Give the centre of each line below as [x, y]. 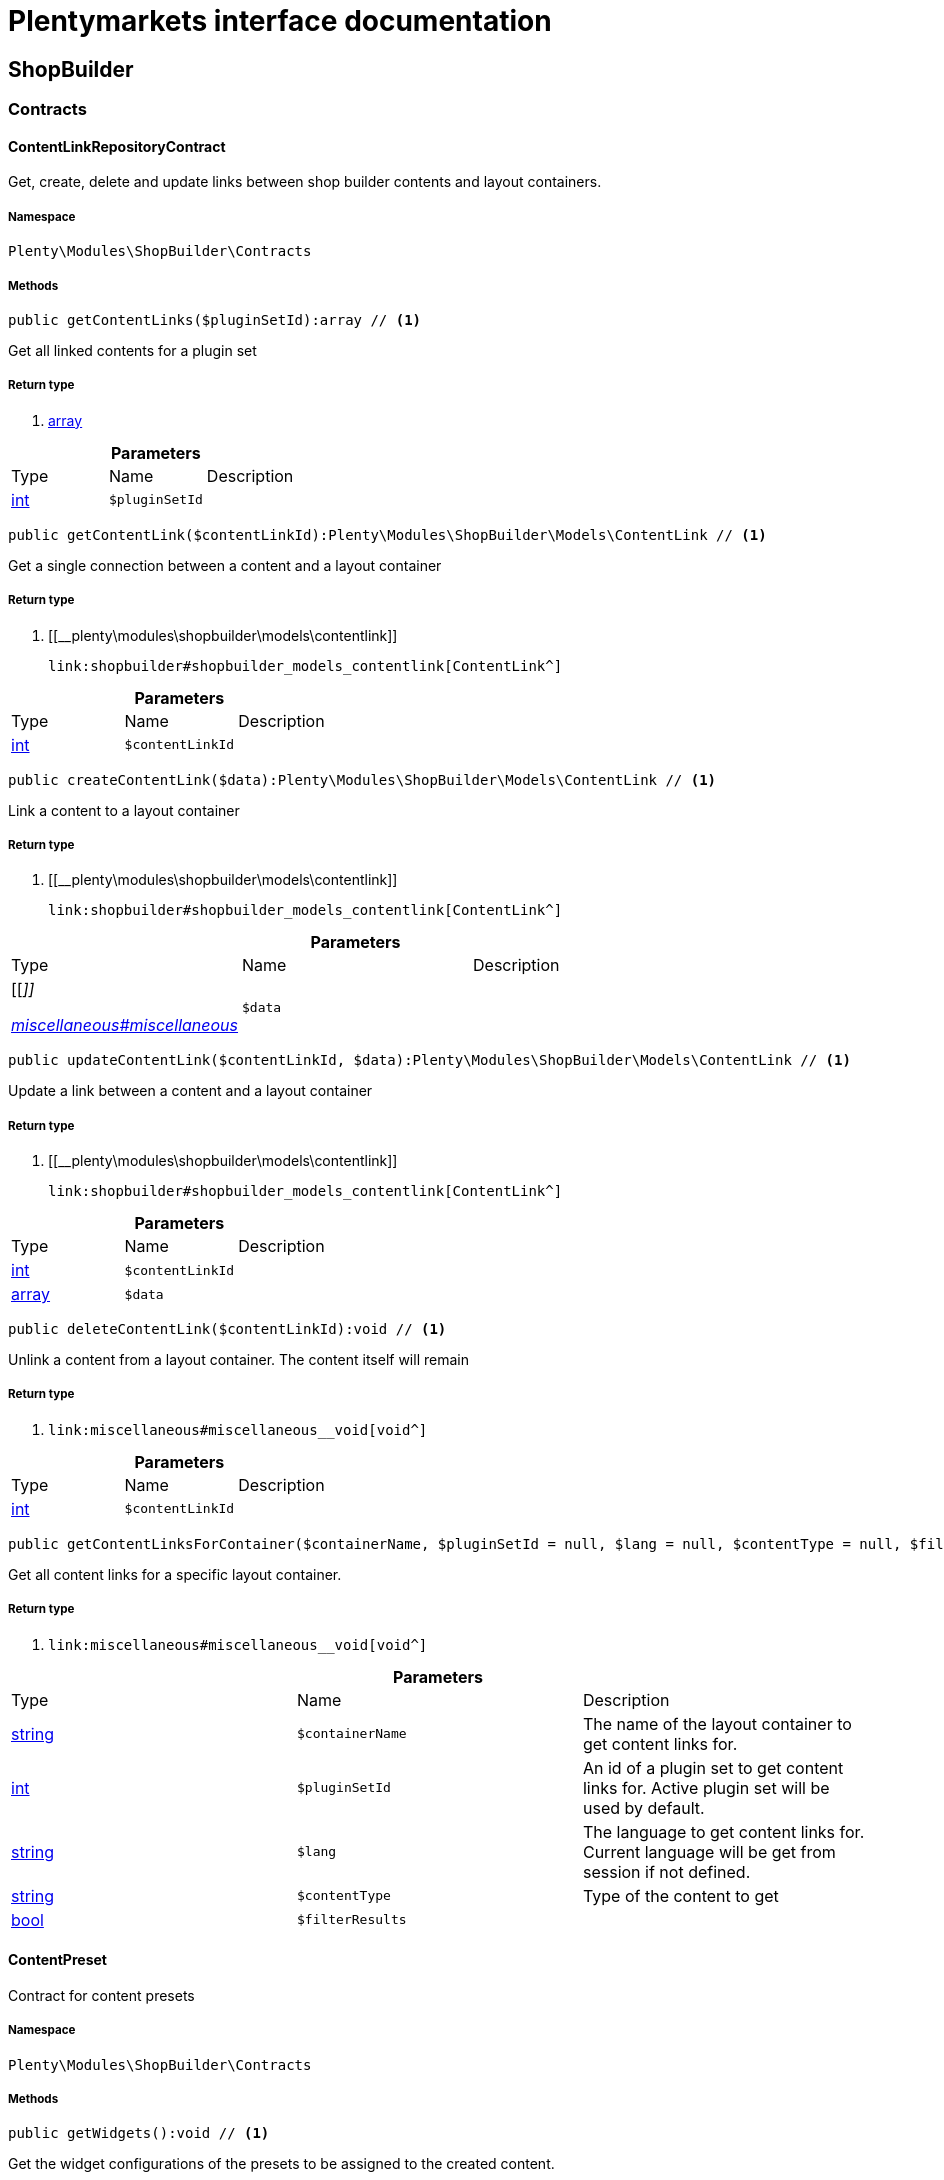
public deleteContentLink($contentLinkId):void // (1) [227, 1329]
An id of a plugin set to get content [713, 1767]
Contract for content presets [101, 1995]
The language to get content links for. [723, 1831]
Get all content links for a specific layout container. [175, 1574]
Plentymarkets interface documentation [280, 21]
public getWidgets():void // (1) [139, 2133]
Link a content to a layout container [124, 810]
